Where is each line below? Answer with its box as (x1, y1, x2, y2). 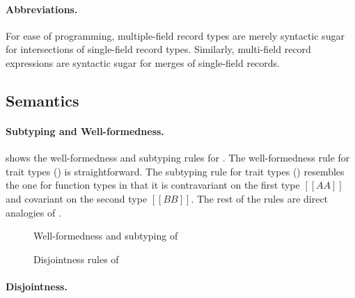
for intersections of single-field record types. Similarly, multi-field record (6, 42, 311, 56)
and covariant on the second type (6, 191, 148, 205)
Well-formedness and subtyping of (33, 228, 178, 243)
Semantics (6, 89, 79, 111)
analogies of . (6, 205, 61, 219)
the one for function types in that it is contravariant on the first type (6, 178, 300, 192)
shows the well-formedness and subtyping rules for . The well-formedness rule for (6, 150, 350, 165)
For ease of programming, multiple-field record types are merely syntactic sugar (6, 28, 345, 42)
